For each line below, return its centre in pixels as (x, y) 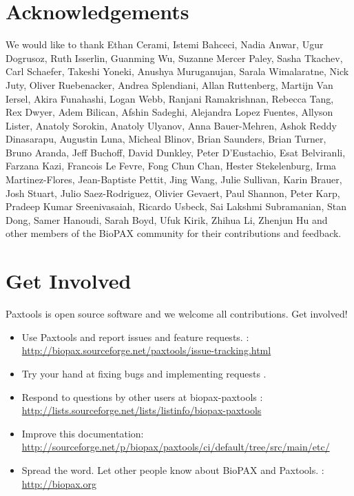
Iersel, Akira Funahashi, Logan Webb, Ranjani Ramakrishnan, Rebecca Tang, (170, 98)
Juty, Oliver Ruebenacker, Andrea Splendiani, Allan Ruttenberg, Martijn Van (169, 84)
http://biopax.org (59, 483)
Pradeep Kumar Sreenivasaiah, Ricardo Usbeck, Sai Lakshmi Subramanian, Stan (176, 206)
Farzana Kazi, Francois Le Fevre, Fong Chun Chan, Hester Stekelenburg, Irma (171, 166)
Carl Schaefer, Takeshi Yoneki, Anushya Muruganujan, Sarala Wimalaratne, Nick (177, 71)
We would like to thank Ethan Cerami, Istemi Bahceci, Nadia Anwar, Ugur (165, 44)
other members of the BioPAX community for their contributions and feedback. (174, 233)
